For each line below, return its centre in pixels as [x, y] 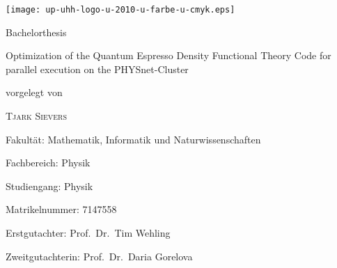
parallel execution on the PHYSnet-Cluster [97, 69]
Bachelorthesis [36, 32]
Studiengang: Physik [49, 186]
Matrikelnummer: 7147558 [61, 209]
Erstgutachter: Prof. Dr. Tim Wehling [88, 232]
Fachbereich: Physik [48, 163]
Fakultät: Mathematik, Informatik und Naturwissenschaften [133, 139]
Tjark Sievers [36, 116]
